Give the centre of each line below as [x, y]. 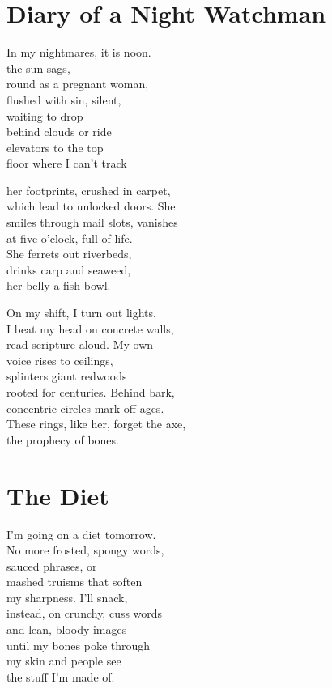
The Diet [58, 495]
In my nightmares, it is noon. [79, 52]
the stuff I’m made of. [61, 676]
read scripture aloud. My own [80, 344]
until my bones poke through [79, 645]
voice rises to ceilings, [60, 360]
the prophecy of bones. [63, 439]
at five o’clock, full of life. [70, 238]
